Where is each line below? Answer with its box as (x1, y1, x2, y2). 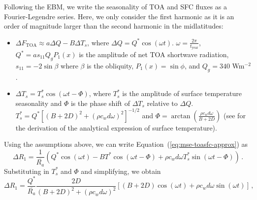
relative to (147, 98, 178, 108)
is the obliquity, (87, 60, 134, 70)
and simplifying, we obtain (81, 166, 161, 176)
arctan (171, 112, 191, 120)
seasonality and (15, 98, 62, 108)
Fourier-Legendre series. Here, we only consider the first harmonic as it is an (4, 11, 234, 21)
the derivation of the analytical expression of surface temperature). (15, 122, 217, 133)
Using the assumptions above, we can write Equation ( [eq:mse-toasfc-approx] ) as (4, 139, 248, 149)
